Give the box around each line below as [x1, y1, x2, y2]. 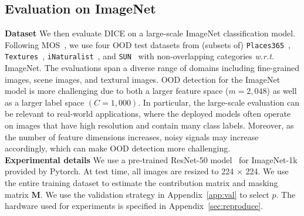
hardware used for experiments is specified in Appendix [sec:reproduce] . [5, 200, 264, 212]
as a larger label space [5, 96, 85, 108]
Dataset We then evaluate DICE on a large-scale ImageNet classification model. [5, 27, 296, 39]
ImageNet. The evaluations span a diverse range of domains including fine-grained [5, 62, 300, 74]
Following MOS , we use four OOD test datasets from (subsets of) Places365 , [5, 38, 291, 50]
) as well [266, 85, 297, 97]
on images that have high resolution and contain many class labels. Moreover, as [5, 119, 294, 131]
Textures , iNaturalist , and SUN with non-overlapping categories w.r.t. [5, 50, 275, 62]
